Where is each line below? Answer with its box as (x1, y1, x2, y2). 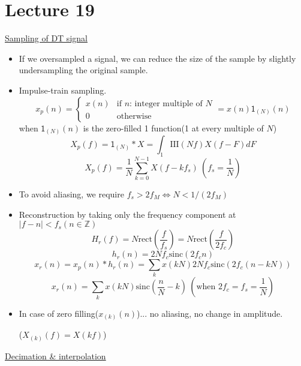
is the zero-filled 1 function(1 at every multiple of (83, 121, 264, 134)
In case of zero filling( (19, 307, 99, 319)
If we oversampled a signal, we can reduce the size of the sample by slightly (19, 52, 296, 64)
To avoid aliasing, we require (19, 187, 124, 200)
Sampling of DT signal (5, 32, 88, 44)
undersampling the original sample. (19, 64, 148, 76)
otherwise (116, 112, 152, 121)
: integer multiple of (130, 100, 203, 109)
